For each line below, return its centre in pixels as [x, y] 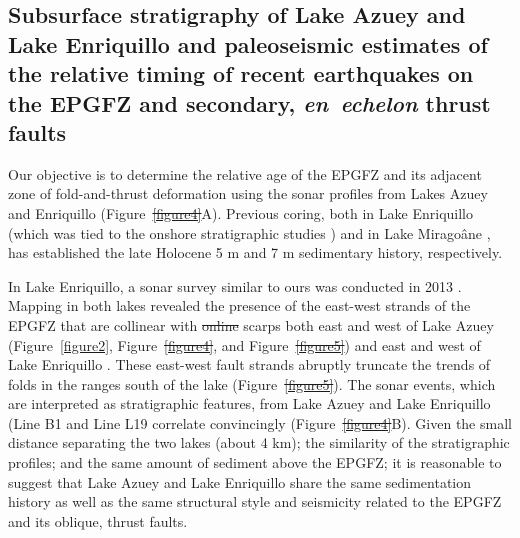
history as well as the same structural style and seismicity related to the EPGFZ [255, 501]
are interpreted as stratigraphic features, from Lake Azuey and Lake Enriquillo [249, 403]
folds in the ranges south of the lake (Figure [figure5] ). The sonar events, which [252, 383]
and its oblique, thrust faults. [98, 520]
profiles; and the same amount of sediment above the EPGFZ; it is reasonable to [255, 462]
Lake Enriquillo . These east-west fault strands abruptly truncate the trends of [249, 364]
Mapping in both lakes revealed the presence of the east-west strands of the [239, 305]
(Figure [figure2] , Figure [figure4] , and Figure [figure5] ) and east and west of [244, 344]
